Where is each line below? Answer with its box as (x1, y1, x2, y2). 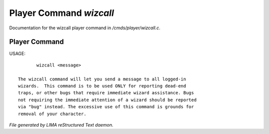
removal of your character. (18, 111, 87, 117)
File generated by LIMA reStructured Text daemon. (9, 122, 114, 128)
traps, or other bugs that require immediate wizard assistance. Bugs (18, 90, 194, 96)
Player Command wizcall (9, 7, 114, 18)
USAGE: (9, 51, 26, 57)
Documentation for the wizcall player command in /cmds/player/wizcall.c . (9, 25, 160, 31)
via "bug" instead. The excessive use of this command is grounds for (18, 104, 194, 110)
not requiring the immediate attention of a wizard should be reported (18, 97, 197, 103)
